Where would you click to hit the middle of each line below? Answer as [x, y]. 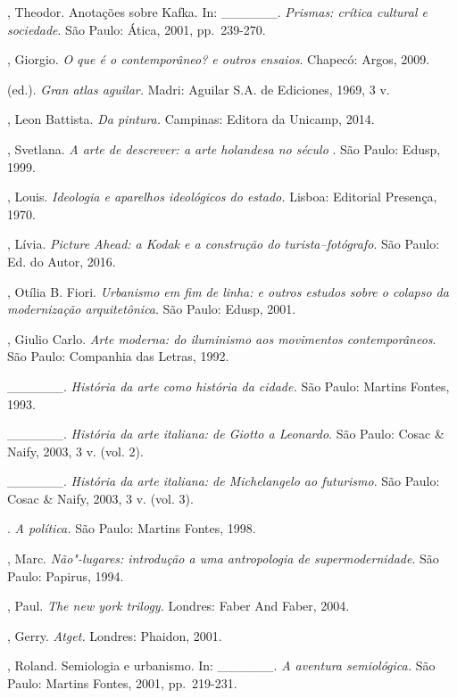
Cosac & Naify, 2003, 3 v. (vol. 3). [100, 498]
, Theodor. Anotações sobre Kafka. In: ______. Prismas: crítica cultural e [218, 12]
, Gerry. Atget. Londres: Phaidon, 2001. [115, 635]
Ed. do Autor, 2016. [62, 261]
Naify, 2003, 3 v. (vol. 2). [75, 451]
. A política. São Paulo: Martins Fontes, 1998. [132, 528]
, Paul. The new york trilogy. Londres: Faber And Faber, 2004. [179, 606]
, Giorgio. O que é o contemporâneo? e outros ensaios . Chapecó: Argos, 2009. [219, 59]
